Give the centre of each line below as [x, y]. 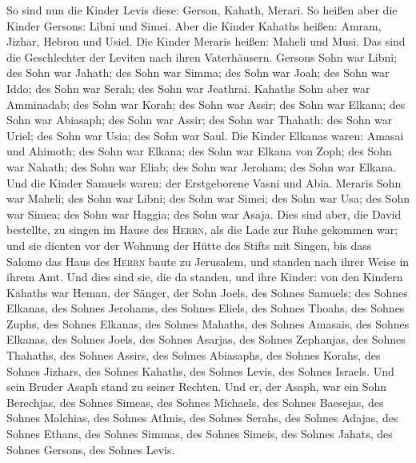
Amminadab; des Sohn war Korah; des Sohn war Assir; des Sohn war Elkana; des [206, 104]
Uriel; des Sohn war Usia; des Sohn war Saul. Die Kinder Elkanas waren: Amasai [205, 135]
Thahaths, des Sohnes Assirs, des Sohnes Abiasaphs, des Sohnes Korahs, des [194, 355]
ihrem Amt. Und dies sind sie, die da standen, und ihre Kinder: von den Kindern [205, 277]
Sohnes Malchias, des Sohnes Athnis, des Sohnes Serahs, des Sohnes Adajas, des [202, 418]
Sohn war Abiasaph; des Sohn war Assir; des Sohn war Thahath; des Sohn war [200, 120]
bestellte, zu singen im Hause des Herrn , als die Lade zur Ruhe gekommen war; [202, 229]
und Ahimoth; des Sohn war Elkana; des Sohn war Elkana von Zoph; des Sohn [199, 151]
